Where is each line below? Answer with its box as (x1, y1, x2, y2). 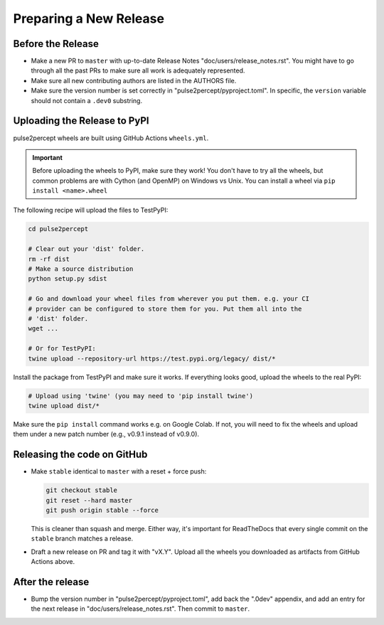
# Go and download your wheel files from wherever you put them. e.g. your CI (28, 295, 309, 303)
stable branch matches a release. (31, 534, 134, 543)
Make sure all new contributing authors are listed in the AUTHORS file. (31, 76, 237, 85)
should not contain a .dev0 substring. (31, 96, 142, 105)
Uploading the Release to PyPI (13, 114, 149, 127)
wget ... (28, 324, 59, 333)
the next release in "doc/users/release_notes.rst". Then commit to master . (31, 604, 250, 613)
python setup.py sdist (28, 274, 107, 283)
